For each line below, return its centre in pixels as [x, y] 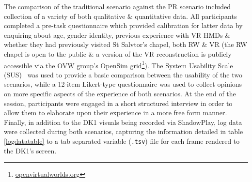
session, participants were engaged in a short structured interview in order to [118, 103]
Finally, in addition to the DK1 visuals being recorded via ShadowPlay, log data [123, 122]
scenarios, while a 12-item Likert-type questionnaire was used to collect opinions [123, 84]
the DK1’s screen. [30, 150]
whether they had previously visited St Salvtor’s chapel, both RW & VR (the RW [126, 44]
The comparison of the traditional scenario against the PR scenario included [117, 6]
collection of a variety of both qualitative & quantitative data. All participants [120, 16]
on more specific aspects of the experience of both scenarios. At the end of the [120, 93]
